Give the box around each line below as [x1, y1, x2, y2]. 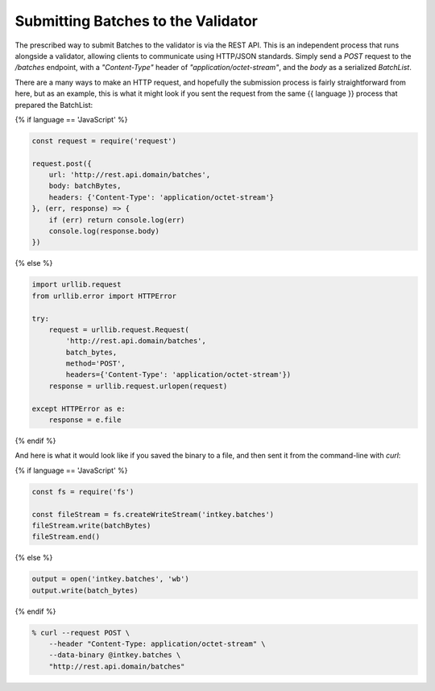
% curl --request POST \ [31, 628, 130, 637]
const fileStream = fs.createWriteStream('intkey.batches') [31, 510, 275, 519]
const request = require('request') [31, 136, 177, 145]
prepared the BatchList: [14, 100, 93, 110]
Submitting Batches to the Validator [14, 12, 258, 30]
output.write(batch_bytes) [31, 585, 139, 595]
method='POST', [65, 359, 126, 368]
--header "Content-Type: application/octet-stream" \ [48, 639, 266, 648]
